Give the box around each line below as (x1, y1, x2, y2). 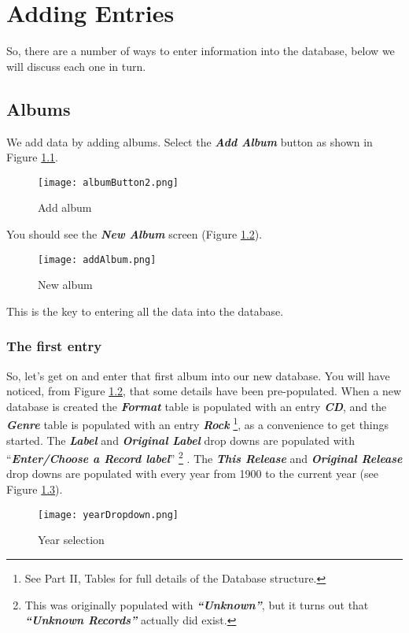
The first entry (6, 336, 102, 356)
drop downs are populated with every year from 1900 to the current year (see (6, 465, 378, 482)
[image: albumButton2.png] (38, 176, 179, 188)
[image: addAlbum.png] (38, 254, 157, 265)
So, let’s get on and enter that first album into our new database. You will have (6, 367, 390, 383)
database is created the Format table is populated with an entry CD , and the (6, 398, 387, 414)
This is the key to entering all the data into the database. (6, 302, 284, 319)
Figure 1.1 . (6, 149, 58, 165)
